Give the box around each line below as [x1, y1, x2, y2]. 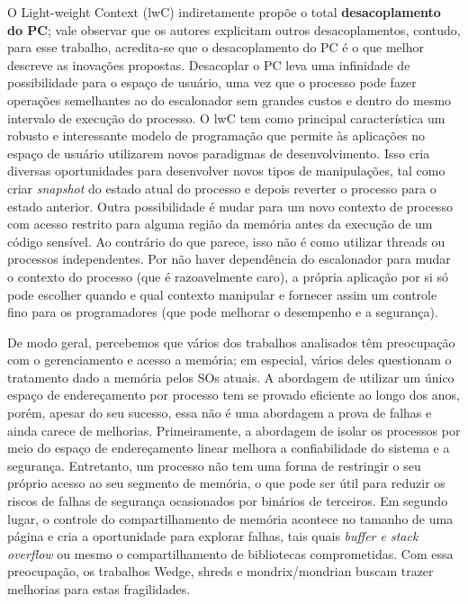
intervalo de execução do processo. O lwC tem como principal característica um [7, 108, 445, 127]
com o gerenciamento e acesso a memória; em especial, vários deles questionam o [7, 350, 452, 369]
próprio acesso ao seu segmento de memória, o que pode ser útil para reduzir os [7, 473, 445, 492]
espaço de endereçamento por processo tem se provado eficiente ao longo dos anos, [7, 385, 460, 404]
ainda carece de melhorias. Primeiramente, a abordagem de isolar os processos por [7, 420, 461, 439]
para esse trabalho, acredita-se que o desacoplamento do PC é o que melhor [7, 38, 424, 57]
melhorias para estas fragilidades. [7, 580, 191, 598]
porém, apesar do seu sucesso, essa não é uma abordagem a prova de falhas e [7, 403, 432, 422]
